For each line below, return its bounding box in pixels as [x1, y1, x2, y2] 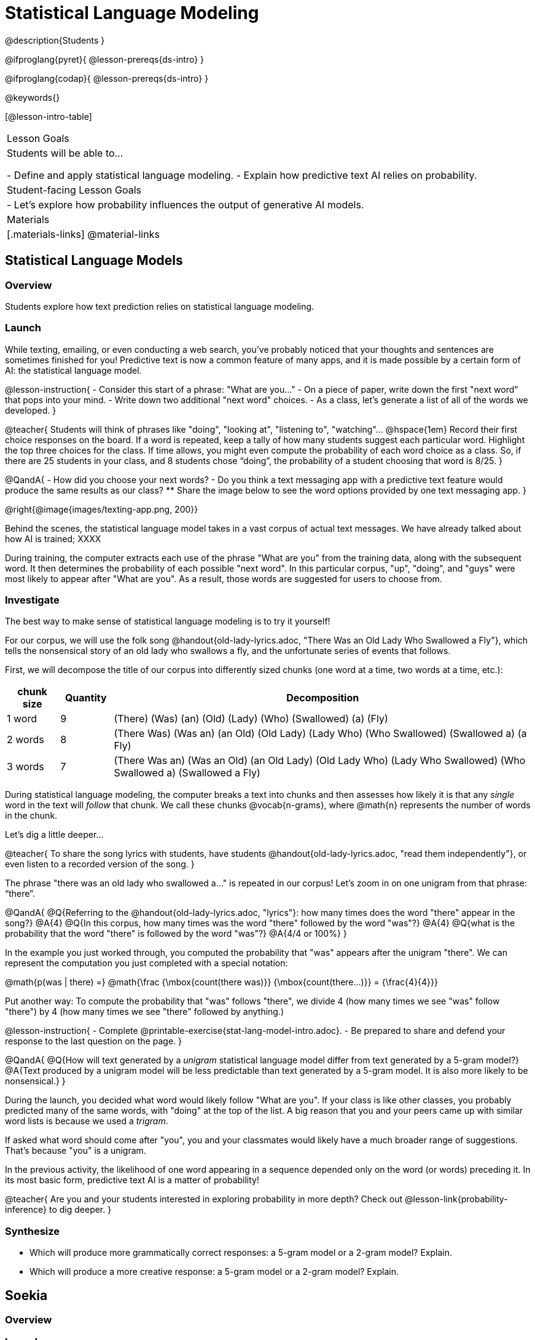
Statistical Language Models [5, 253, 183, 269]
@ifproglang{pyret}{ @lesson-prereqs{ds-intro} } [5, 53, 205, 65]
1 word [7, 712, 37, 725]
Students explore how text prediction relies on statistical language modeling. [5, 301, 314, 312]
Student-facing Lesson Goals [7, 183, 142, 196]
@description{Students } [5, 34, 105, 45]
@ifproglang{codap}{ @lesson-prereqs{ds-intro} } [5, 73, 209, 84]
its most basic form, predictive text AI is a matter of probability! [5, 1175, 259, 1186]
